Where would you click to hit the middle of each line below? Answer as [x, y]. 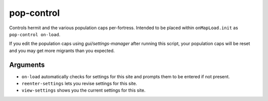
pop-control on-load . [35, 34]
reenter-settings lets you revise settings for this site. [79, 84]
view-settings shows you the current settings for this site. [84, 90]
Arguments [27, 65]
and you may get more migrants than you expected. [62, 50]
